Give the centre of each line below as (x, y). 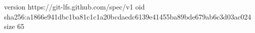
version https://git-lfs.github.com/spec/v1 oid (74, 6)
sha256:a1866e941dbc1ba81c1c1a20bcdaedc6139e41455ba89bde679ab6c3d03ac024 (128, 16)
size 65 (14, 26)
